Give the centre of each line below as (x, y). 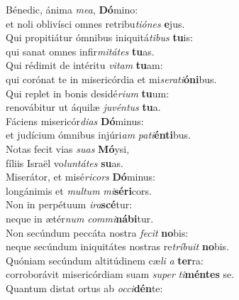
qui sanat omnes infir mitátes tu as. (80, 51)
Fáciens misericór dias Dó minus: (75, 120)
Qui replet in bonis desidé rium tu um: (88, 93)
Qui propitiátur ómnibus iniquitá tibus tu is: (99, 37)
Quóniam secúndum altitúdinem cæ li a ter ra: (105, 260)
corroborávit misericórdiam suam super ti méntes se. (120, 274)
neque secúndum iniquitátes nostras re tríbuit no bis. (118, 246)
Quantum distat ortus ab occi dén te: (84, 288)
